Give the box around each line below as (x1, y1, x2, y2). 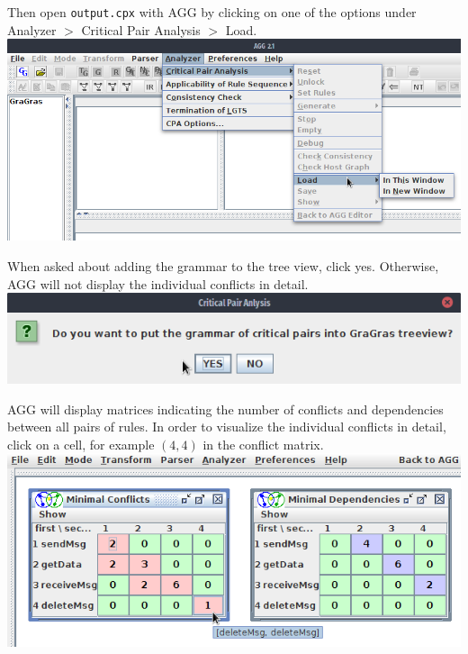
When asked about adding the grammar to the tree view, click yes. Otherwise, (7, 256, 439, 275)
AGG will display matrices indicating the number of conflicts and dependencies (7, 399, 444, 418)
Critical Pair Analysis (81, 20, 201, 39)
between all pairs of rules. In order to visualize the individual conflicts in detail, (7, 417, 446, 436)
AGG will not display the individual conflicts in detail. (7, 274, 309, 293)
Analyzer (7, 20, 57, 39)
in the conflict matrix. (202, 434, 324, 453)
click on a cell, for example (7, 434, 155, 453)
